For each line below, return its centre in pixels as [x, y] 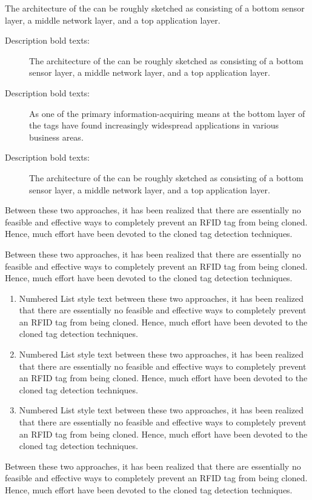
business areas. [56, 137]
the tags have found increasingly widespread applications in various [154, 125]
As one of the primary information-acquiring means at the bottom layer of [167, 113]
